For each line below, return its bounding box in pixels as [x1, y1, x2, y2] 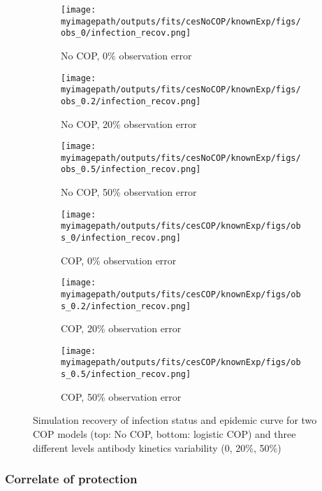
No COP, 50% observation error [61, 185, 197, 199]
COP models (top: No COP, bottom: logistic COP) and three [33, 426, 296, 441]
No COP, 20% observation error [61, 116, 197, 131]
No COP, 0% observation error [61, 48, 192, 62]
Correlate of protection [5, 470, 138, 488]
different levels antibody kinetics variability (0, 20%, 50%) [33, 440, 281, 455]
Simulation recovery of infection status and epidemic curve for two [33, 413, 317, 427]
